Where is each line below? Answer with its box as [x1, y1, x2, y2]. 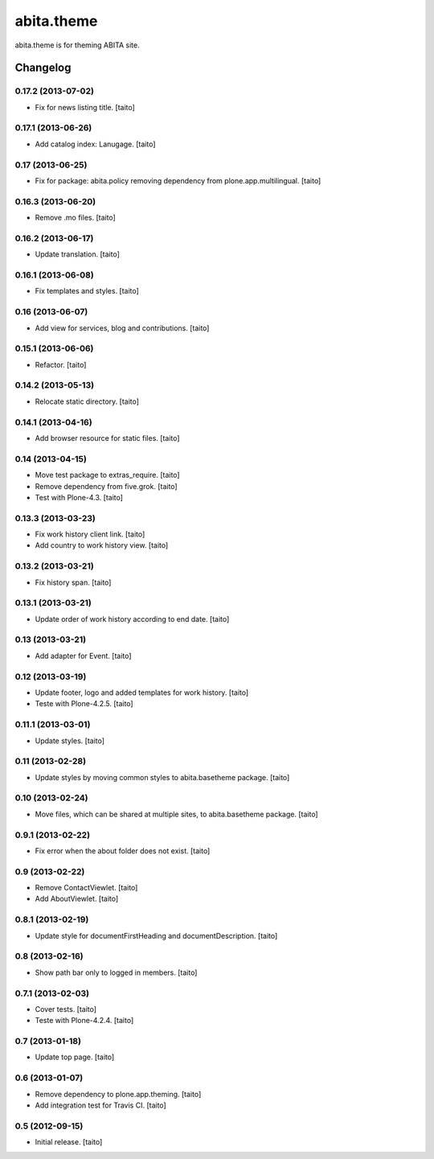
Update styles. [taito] [35, 736, 104, 746]
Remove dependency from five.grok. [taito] [35, 481, 178, 491]
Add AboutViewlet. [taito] [35, 894, 119, 904]
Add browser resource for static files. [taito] [35, 433, 180, 442]
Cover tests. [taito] [35, 1004, 96, 1013]
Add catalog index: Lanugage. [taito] [35, 139, 156, 149]
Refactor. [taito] [35, 360, 87, 369]
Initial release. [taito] [35, 1137, 103, 1147]
